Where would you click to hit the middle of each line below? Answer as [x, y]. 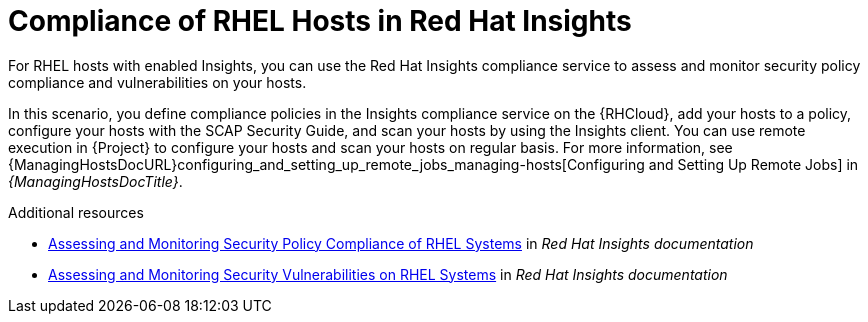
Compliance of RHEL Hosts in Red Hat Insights [320, 21]
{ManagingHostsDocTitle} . [95, 181]
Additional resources [76, 212]
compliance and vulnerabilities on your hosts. [157, 82]
